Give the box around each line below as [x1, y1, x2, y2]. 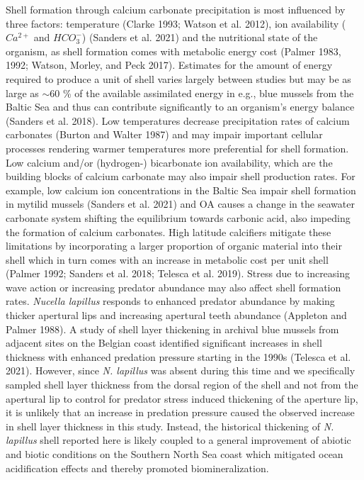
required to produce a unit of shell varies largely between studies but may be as [6, 71, 351, 86]
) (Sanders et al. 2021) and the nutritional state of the [81, 30, 318, 45]
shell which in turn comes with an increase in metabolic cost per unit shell [6, 252, 329, 267]
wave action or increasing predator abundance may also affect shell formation [6, 279, 341, 294]
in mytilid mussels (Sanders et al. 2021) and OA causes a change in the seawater [6, 196, 355, 211]
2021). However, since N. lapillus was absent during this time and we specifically [6, 363, 356, 378]
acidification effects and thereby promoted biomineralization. [6, 460, 269, 475]
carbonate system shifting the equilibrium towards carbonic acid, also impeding [6, 210, 351, 225]
